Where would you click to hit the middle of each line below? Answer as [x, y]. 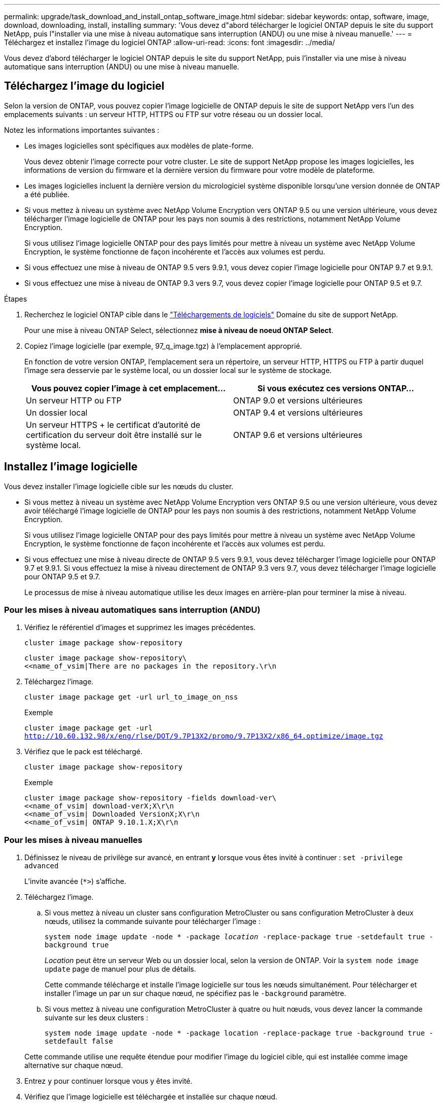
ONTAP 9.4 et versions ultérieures [298, 412]
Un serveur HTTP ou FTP [74, 400]
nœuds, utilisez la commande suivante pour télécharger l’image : [153, 922]
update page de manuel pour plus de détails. [120, 969]
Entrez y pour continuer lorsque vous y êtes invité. [108, 1081]
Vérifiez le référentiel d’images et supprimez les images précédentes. [140, 628]
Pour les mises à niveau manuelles [73, 840]
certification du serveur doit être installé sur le [114, 435]
